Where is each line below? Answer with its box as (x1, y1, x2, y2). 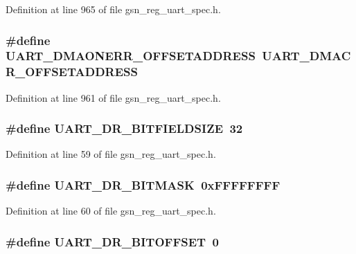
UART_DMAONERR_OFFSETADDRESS (6, 47, 256, 64)
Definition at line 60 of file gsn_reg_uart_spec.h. (6, 203, 216, 218)
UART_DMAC (262, 47, 351, 64)
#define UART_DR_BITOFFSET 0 (6, 233, 219, 250)
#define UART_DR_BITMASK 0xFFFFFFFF (6, 176, 281, 193)
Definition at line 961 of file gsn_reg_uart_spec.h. (6, 90, 221, 105)
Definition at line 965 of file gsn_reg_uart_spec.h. (6, 2, 221, 16)
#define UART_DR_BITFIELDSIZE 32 (6, 120, 243, 137)
